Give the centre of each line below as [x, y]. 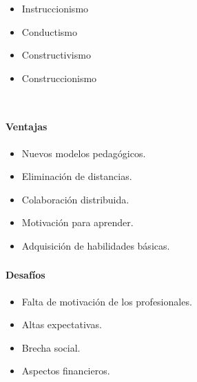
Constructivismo [56, 55]
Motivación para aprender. [77, 222]
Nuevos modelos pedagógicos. [84, 153]
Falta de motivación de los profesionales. [107, 301]
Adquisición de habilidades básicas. [96, 245]
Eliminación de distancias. [77, 176]
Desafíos [25, 275]
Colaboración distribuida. [75, 199]
